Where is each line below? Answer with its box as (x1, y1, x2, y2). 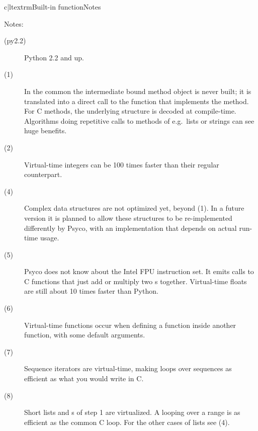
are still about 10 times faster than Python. (24, 286, 158, 296)
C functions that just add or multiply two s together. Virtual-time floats (24, 276, 247, 286)
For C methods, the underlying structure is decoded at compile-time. (24, 106, 236, 116)
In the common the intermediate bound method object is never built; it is (24, 85, 251, 96)
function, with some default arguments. (24, 329, 145, 340)
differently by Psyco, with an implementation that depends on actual (24, 222, 237, 233)
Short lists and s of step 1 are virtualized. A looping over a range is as (24, 407, 240, 417)
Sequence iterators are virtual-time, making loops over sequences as (24, 363, 232, 374)
